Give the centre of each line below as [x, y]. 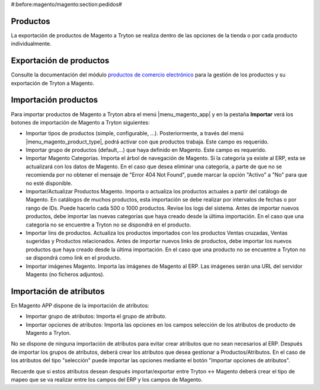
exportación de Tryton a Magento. [53, 83]
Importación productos [55, 100]
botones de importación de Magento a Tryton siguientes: [80, 122]
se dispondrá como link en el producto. [73, 258]
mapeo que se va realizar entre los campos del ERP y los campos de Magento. [107, 379]
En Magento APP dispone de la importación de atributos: [80, 305]
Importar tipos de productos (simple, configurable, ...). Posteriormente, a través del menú [135, 133]
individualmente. [31, 44]
